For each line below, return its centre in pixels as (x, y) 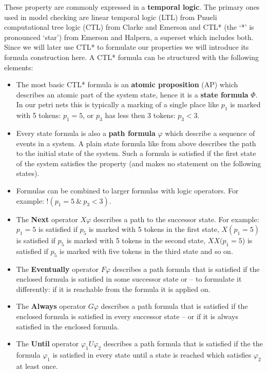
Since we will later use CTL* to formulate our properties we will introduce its (127, 47)
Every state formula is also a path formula (86, 133)
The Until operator (47, 343)
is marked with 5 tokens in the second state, (136, 240)
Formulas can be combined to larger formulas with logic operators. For (127, 190)
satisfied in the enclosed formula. (68, 326)
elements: (19, 67)
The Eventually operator (58, 269)
